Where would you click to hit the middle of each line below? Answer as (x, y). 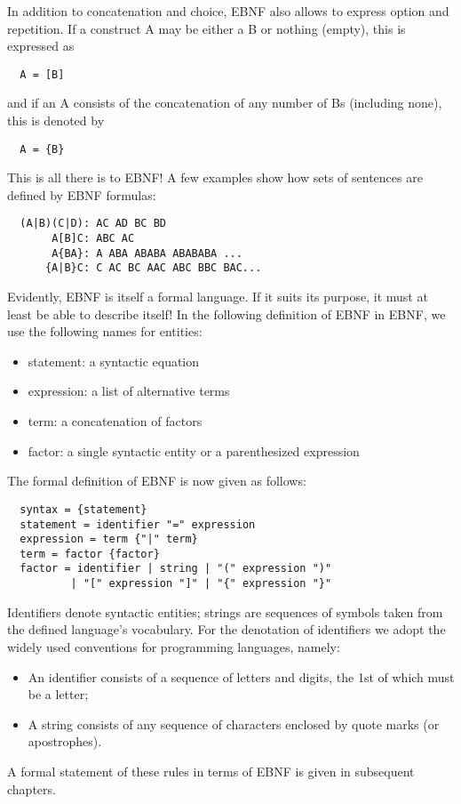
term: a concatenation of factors (115, 421)
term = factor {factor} (90, 554)
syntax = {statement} (83, 509)
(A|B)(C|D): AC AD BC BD (93, 224)
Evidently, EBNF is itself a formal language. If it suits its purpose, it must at (218, 297)
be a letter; (58, 694)
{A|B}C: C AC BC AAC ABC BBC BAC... (153, 268)
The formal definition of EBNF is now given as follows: (157, 481)
